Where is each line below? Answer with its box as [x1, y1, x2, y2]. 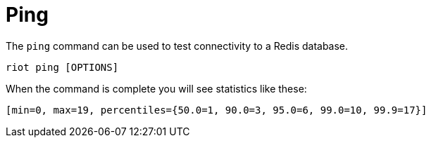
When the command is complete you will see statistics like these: [6, 82, 307, 95]
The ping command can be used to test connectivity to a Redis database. [6, 39, 349, 52]
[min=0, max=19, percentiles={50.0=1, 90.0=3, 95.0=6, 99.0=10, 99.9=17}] [6, 104, 427, 116]
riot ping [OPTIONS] [6, 61, 119, 73]
